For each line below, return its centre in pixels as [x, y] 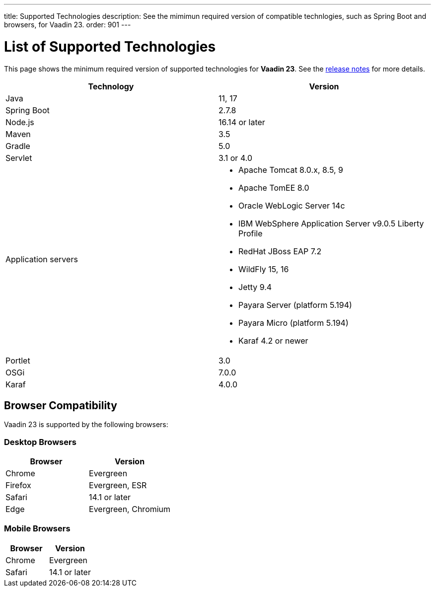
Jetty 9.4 [255, 287]
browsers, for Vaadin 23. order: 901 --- [68, 25]
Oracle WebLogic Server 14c [292, 205]
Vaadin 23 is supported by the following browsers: [86, 425]
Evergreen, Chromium [130, 509]
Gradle [18, 146]
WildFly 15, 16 [264, 269]
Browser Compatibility [61, 405]
